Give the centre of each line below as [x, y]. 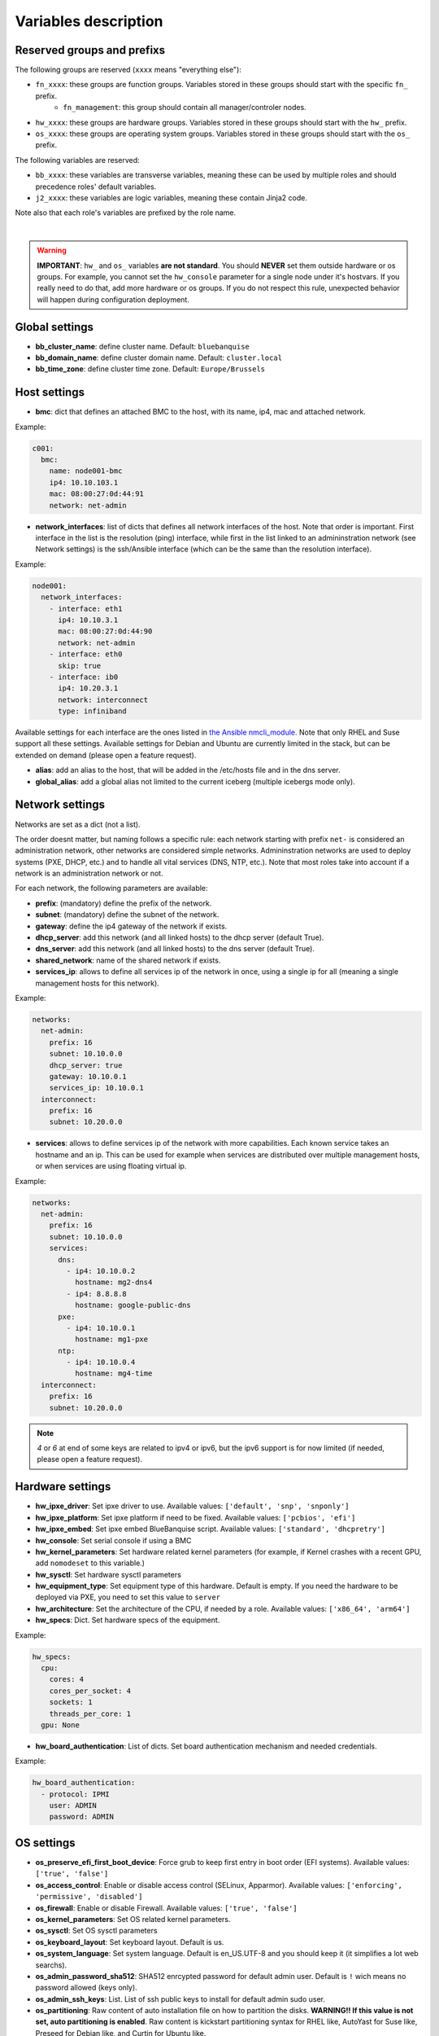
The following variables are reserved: [77, 160]
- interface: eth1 [86, 608]
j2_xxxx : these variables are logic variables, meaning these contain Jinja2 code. [172, 197]
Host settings [50, 392]
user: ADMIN [73, 1806]
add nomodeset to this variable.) [90, 1563]
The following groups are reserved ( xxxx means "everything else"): [128, 70]
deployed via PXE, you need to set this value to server [128, 1597]
